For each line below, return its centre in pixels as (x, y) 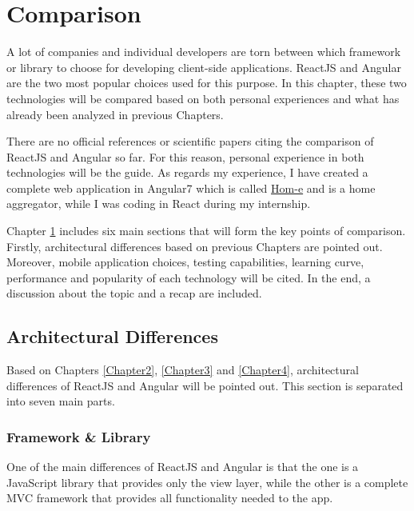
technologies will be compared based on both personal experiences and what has (203, 98)
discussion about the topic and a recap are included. (134, 293)
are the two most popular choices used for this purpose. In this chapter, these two (207, 83)
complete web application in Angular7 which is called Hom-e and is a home (191, 188)
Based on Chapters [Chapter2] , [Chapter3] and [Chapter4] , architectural (183, 370)
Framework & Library (79, 436)
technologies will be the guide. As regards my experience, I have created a (187, 172)
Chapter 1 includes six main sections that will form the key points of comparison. (206, 231)
